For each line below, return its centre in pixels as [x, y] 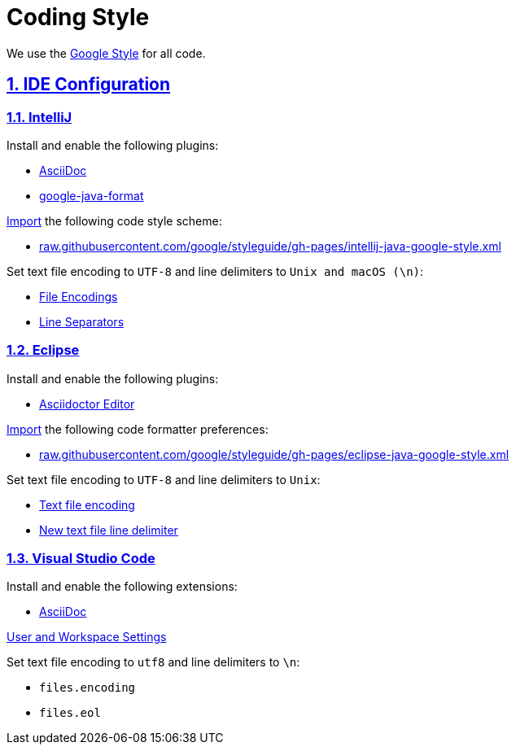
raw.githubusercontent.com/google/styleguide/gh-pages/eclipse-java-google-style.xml [274, 454]
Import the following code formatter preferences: [138, 429]
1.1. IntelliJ [39, 117]
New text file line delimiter [109, 530]
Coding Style [78, 17]
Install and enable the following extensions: [122, 587]
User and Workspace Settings [87, 637]
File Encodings [79, 296]
